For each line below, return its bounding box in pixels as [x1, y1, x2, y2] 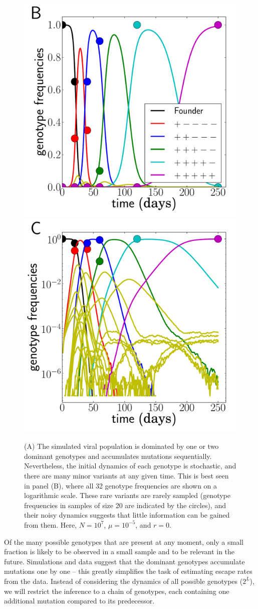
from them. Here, [24, 519, 77, 530]
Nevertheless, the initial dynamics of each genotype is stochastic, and [24, 460, 236, 471]
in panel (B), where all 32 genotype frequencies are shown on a [24, 480, 217, 491]
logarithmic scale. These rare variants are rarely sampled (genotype [24, 490, 230, 501]
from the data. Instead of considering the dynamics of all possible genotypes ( [4, 575, 243, 586]
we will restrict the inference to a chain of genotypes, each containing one [4, 585, 229, 596]
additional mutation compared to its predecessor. [4, 595, 155, 606]
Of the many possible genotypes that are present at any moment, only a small [4, 536, 243, 547]
